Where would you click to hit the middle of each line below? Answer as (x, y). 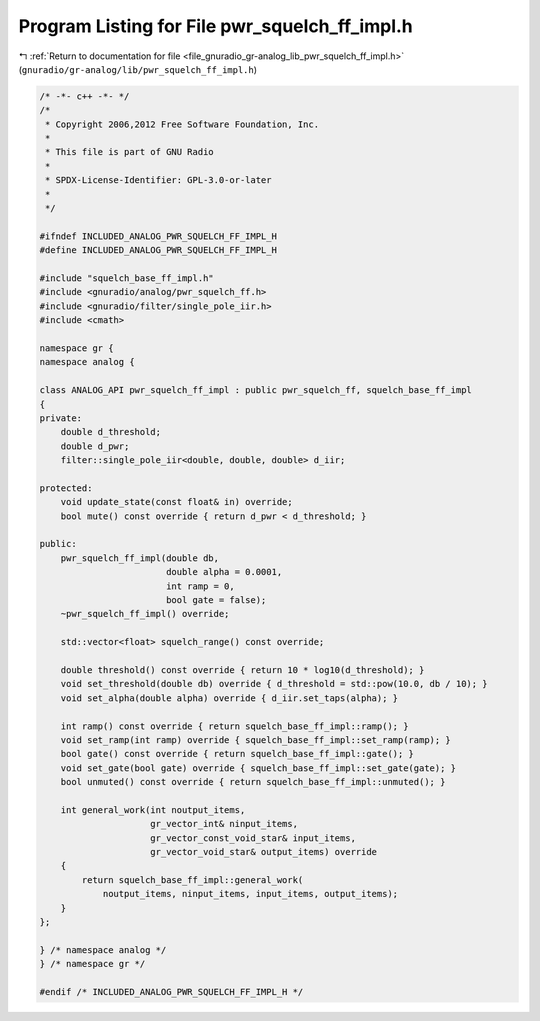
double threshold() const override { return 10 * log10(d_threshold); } (242, 669)
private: (61, 418)
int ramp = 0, (200, 586)
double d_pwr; (95, 446)
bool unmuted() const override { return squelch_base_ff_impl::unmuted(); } (253, 782)
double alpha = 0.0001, (224, 572)
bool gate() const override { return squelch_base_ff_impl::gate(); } (237, 754)
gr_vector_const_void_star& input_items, (253, 838)
